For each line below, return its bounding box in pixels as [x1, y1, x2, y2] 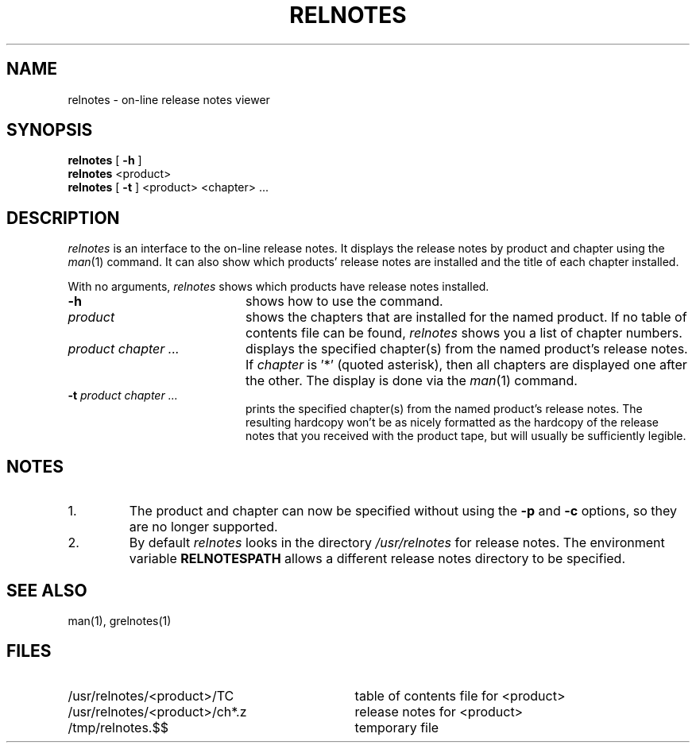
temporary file [354, 719, 439, 735]
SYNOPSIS [6, 120, 93, 141]
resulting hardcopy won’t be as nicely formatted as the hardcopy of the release [246, 415, 659, 430]
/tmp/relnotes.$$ [68, 719, 168, 735]
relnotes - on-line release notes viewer [68, 92, 270, 106]
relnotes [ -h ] [68, 153, 142, 168]
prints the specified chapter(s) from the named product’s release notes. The [246, 402, 643, 416]
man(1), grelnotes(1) [68, 613, 172, 627]
